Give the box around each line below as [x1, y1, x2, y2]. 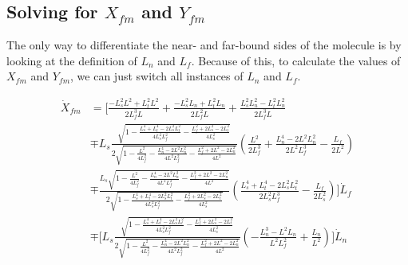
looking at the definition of [6, 52, 137, 68]
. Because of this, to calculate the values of [191, 52, 401, 68]
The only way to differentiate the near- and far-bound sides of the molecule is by [6, 37, 402, 53]
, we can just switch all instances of [70, 68, 244, 84]
